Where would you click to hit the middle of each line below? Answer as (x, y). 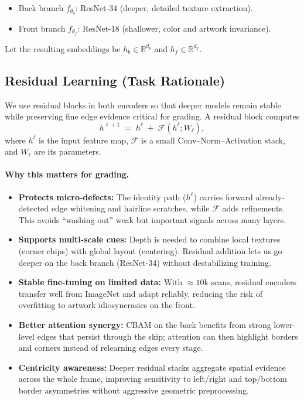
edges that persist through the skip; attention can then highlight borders (168, 336)
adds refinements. (253, 208)
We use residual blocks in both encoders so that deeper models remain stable (143, 105)
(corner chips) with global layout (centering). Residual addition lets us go (150, 251)
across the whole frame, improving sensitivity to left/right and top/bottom (153, 379)
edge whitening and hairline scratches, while (130, 208)
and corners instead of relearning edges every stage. (111, 348)
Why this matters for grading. (67, 174)
